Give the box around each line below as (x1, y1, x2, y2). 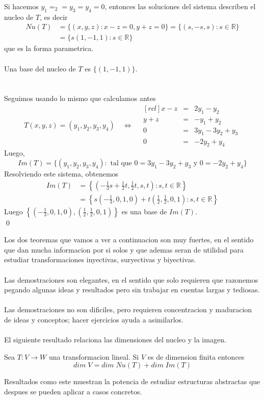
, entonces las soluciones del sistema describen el (104, 1, 256, 11)
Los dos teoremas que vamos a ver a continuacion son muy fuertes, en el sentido (4, 234, 254, 245)
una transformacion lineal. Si (48, 351, 139, 362)
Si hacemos (4, 1, 39, 11)
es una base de (121, 206, 167, 216)
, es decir (40, 11, 68, 22)
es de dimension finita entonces (147, 351, 245, 362)
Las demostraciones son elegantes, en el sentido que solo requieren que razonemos (4, 274, 258, 285)
